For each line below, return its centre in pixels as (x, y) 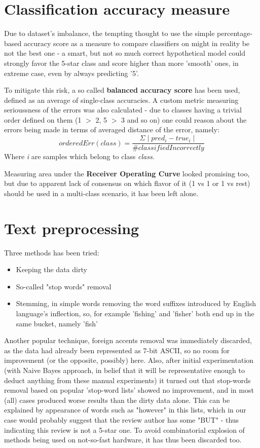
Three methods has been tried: (52, 252)
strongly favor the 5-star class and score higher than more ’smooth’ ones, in (121, 63)
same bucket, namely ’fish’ (57, 323)
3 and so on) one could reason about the (184, 119)
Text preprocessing (72, 228)
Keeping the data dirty (51, 269)
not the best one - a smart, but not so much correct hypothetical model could (125, 53)
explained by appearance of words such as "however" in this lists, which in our (125, 410)
